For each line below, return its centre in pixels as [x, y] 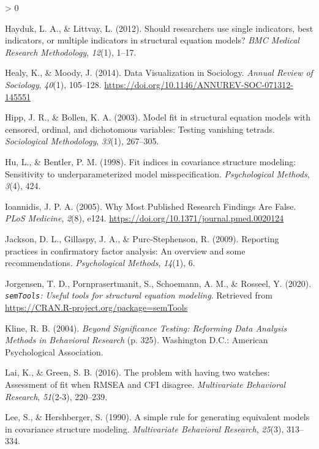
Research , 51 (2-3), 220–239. [56, 396]
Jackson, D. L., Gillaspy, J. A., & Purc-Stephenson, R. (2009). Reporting [142, 238]
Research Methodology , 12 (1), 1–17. [71, 52]
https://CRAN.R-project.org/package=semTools [96, 307]
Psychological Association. [54, 351]
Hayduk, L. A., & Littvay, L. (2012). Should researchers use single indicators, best [159, 28]
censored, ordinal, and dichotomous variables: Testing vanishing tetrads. [140, 129]
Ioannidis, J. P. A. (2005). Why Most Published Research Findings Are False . [151, 206]
